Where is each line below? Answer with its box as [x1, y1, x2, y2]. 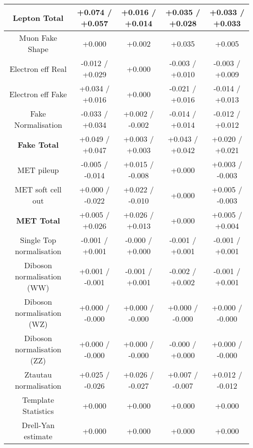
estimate [23, 431, 53, 442]
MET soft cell [15, 184, 62, 195]
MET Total [16, 214, 60, 226]
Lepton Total [13, 12, 64, 23]
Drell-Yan [21, 419, 55, 431]
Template [22, 394, 54, 405]
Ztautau [24, 369, 52, 380]
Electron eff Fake [9, 88, 67, 100]
